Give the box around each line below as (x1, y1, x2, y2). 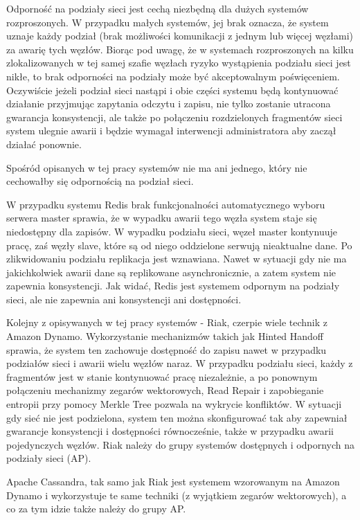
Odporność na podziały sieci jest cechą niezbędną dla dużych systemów (6, 1, 309, 15)
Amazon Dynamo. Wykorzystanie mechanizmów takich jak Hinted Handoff (6, 329, 324, 343)
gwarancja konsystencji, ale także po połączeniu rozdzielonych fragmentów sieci (6, 109, 343, 124)
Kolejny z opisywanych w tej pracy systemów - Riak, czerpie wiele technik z (6, 315, 327, 330)
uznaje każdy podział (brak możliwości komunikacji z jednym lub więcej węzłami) (6, 28, 354, 43)
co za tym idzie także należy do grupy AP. (6, 501, 186, 516)
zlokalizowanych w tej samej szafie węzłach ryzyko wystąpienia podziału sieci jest (6, 55, 351, 70)
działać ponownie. (6, 136, 82, 151)
